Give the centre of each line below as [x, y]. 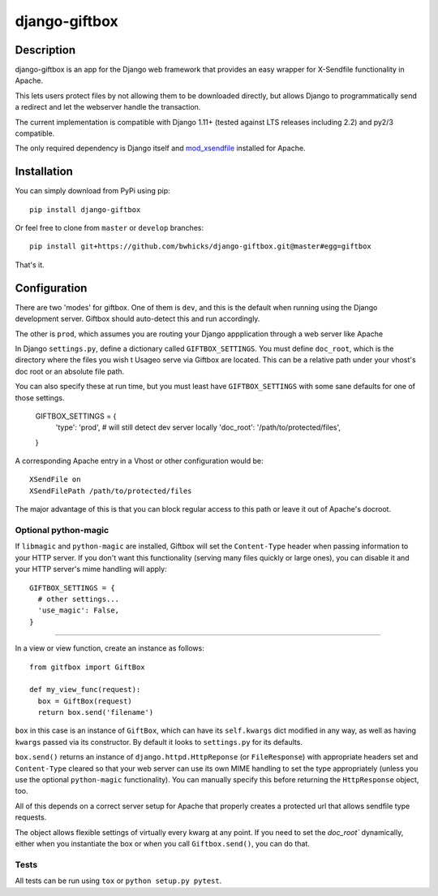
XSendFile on [55, 480]
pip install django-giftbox [85, 210]
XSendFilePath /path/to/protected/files [111, 491]
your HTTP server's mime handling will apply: [91, 569]
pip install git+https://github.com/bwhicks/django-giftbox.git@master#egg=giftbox [201, 247]
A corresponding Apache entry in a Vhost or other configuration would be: [139, 461]
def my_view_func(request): [85, 690]
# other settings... [79, 599]
